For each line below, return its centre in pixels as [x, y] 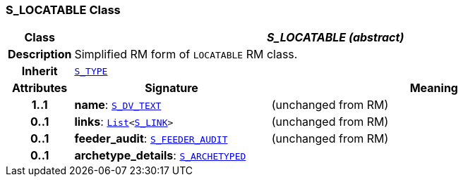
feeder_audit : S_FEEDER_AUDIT [151, 139]
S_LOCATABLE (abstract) [336, 38]
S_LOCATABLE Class [63, 10]
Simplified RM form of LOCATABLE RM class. [186, 54]
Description [40, 54]
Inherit [40, 71]
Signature [172, 88]
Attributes [40, 88]
